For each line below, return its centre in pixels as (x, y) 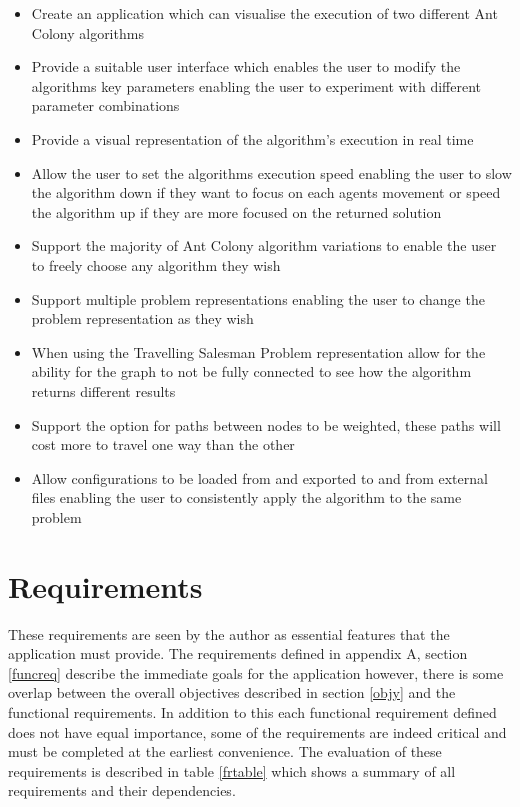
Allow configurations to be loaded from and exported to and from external (259, 477)
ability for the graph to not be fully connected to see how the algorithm (251, 371)
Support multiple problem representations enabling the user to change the (258, 298)
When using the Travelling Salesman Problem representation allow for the (258, 351)
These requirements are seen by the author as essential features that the (229, 633)
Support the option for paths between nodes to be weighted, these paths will (266, 424)
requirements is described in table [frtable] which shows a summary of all (232, 770)
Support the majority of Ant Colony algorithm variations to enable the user (264, 245)
